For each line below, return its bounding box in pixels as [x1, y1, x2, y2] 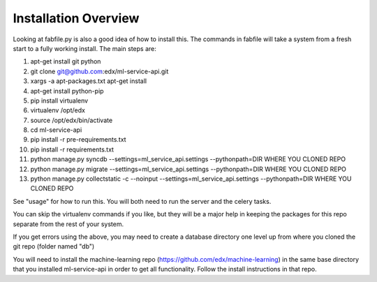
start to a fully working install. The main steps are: [13, 44, 156, 52]
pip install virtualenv [30, 96, 89, 105]
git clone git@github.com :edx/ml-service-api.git [30, 67, 169, 75]
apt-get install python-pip [30, 87, 104, 95]
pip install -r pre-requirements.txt [30, 135, 126, 144]
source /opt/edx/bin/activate [30, 116, 113, 124]
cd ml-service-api [30, 126, 82, 134]
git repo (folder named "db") [13, 242, 95, 251]
